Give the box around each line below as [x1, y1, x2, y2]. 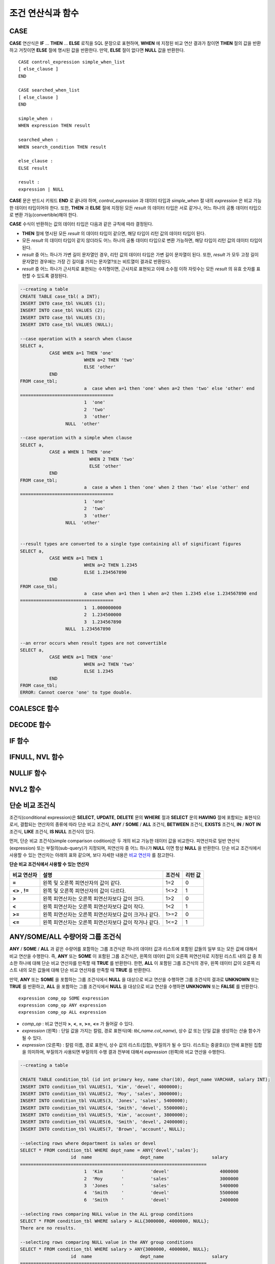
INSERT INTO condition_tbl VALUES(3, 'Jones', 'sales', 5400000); [20, 1098, 188, 1104]
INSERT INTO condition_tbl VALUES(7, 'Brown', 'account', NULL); [20, 1126, 186, 1132]
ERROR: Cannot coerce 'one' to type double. [20, 690, 132, 695]
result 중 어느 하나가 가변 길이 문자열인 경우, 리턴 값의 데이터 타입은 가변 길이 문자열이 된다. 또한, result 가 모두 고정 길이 [22, 252, 259, 257]
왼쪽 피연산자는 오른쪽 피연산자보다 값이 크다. [42, 895, 145, 902]
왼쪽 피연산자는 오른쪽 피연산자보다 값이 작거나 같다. [42, 919, 160, 926]
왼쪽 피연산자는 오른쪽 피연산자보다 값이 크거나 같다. [42, 911, 160, 918]
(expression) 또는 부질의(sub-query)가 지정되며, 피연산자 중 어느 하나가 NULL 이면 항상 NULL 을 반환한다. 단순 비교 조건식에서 [9, 845, 261, 851]
